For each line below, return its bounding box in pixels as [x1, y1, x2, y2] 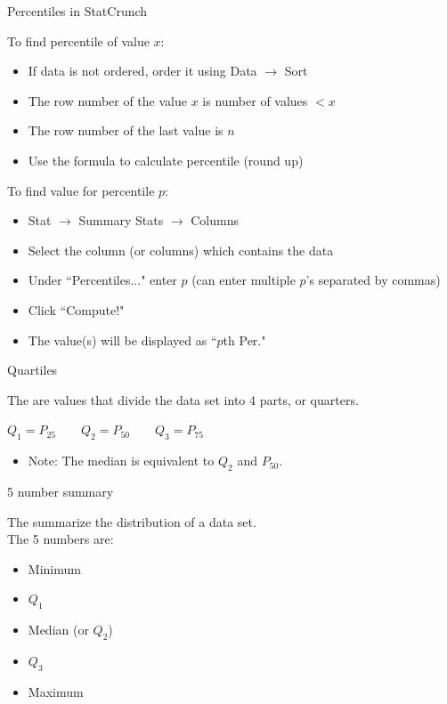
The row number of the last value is [28, 121, 223, 140]
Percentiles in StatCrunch [7, 2, 148, 20]
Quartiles [7, 360, 58, 379]
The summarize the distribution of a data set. [7, 512, 256, 530]
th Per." [223, 330, 266, 349]
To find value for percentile [7, 181, 155, 199]
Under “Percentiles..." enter [28, 271, 177, 289]
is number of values [202, 91, 308, 109]
